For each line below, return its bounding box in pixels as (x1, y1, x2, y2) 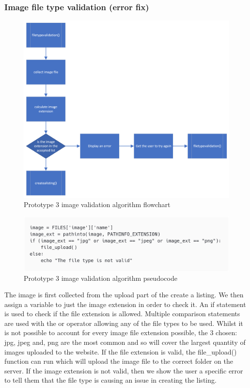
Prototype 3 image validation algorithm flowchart (24, 199, 171, 210)
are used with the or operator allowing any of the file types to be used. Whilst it (4, 318, 243, 328)
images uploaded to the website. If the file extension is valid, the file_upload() (4, 346, 237, 356)
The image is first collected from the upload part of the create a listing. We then (4, 290, 244, 300)
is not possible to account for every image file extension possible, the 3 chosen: (4, 327, 237, 338)
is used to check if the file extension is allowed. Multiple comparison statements (4, 308, 240, 319)
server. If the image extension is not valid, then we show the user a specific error (4, 365, 243, 375)
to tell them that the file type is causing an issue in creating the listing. (4, 375, 217, 385)
